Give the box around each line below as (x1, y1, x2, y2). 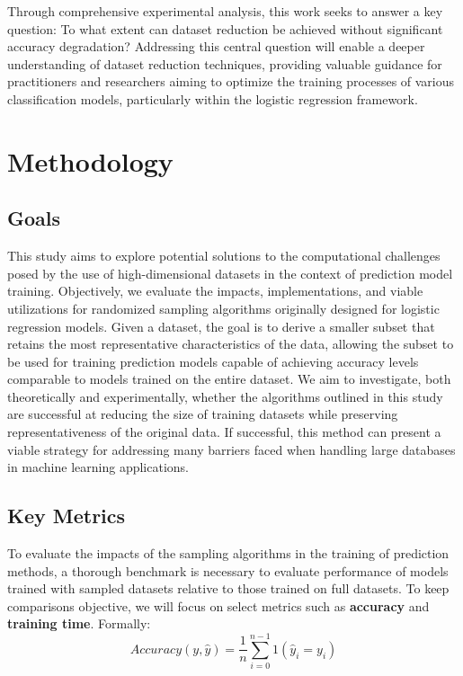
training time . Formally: (7, 614, 151, 633)
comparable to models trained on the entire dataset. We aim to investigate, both (7, 369, 451, 388)
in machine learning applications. (7, 458, 189, 476)
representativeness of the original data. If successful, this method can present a (7, 422, 441, 441)
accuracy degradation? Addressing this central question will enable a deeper (7, 37, 425, 56)
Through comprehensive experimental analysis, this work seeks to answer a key (7, 2, 443, 20)
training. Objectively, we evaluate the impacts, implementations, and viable (7, 281, 423, 300)
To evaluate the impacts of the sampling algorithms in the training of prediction (7, 544, 450, 563)
